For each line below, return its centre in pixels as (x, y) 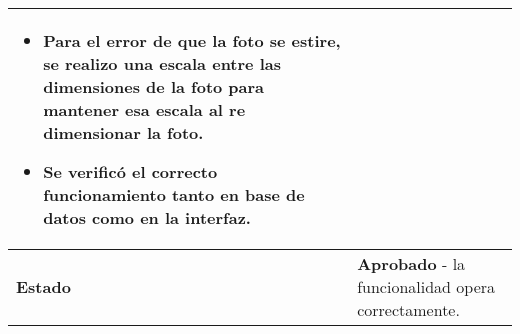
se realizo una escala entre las (162, 63)
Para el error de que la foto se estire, (192, 40)
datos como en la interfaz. (147, 217)
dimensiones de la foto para (154, 86)
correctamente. (408, 309)
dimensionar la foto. (123, 132)
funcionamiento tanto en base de (174, 194)
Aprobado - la (411, 263)
